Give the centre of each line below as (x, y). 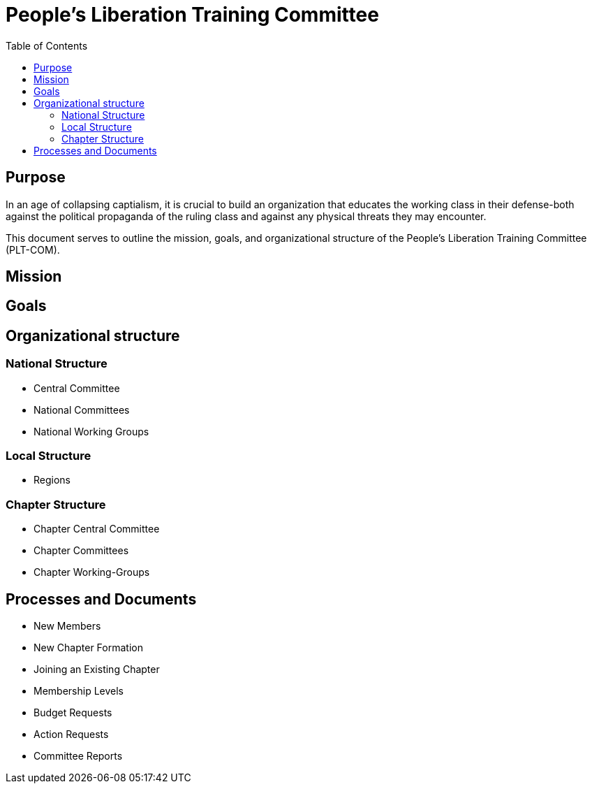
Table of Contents (47, 45)
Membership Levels (79, 691)
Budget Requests (73, 712)
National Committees (82, 410)
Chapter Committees (81, 551)
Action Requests (71, 734)
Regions (52, 480)
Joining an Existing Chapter (97, 669)
